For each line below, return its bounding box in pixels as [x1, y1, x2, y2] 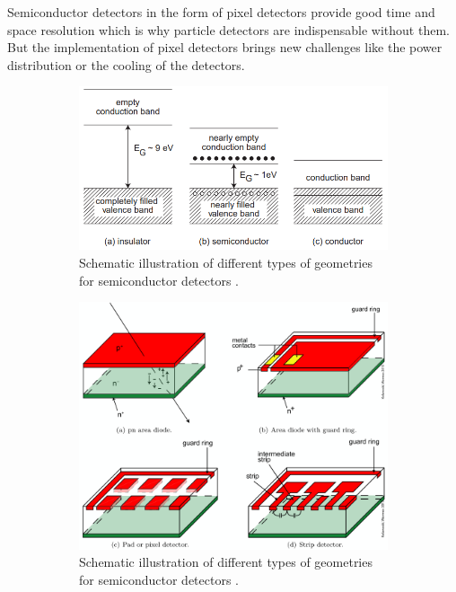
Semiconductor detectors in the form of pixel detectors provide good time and [7, 3, 435, 21]
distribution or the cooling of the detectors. [7, 55, 245, 74]
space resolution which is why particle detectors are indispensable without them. [7, 20, 450, 39]
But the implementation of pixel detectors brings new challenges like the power [7, 38, 443, 57]
